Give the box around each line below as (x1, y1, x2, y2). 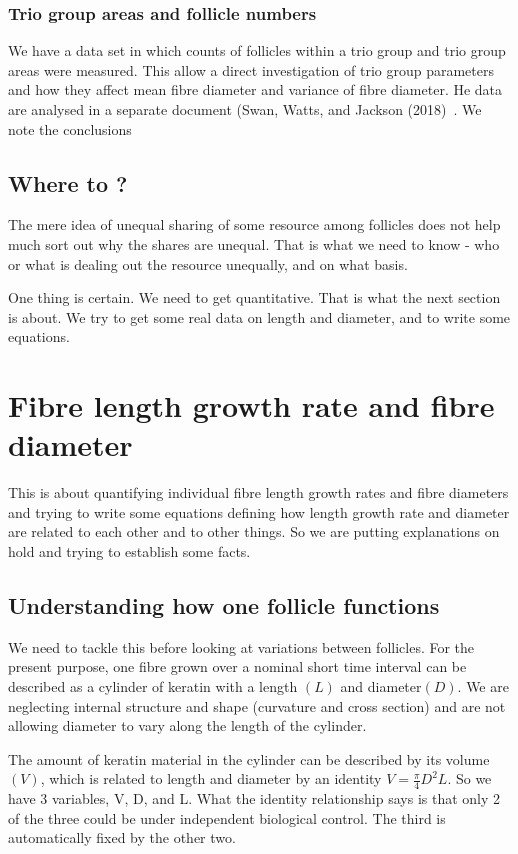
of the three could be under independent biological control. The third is (8, 807, 446, 828)
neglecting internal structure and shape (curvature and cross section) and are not (8, 695, 506, 716)
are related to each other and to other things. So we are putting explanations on (8, 521, 500, 542)
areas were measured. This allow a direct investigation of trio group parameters (8, 59, 494, 80)
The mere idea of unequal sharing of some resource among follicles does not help (8, 214, 501, 235)
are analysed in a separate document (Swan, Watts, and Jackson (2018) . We (8, 99, 482, 119)
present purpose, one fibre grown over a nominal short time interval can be (8, 656, 467, 677)
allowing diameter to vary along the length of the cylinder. (8, 715, 367, 736)
